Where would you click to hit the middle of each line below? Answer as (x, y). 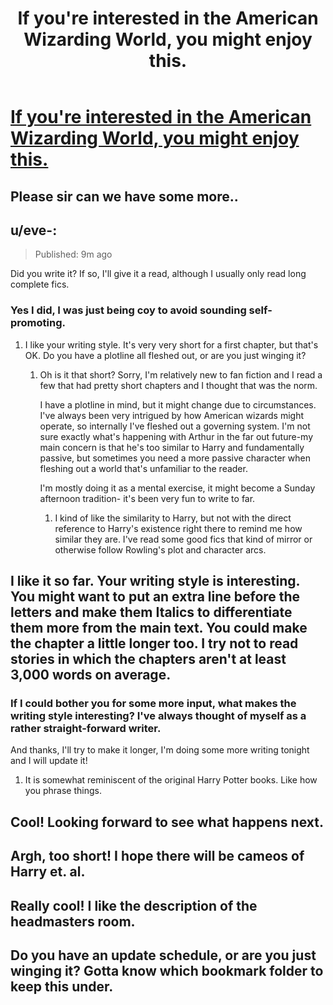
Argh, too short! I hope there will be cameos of (157, 856)
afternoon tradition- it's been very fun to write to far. (147, 498)
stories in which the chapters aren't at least (148, 659)
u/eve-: (34, 230)
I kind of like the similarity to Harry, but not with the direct (173, 518)
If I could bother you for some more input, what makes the (153, 703)
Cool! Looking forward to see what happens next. (167, 822)
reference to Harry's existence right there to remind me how (178, 528)
